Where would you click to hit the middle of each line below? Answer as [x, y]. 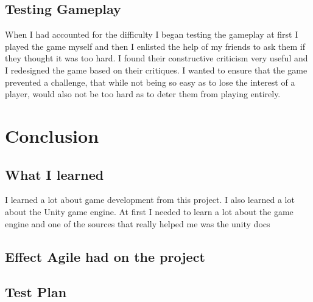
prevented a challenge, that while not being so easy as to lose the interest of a [150, 82]
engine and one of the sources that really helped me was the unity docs [138, 223]
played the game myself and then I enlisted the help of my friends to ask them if [155, 46]
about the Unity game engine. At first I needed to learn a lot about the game [149, 211]
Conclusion [52, 135]
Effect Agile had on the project [105, 256]
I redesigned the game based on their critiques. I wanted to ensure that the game [156, 70]
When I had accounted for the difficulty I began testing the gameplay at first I [152, 34]
